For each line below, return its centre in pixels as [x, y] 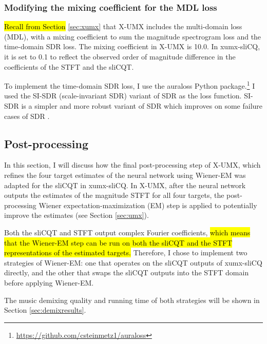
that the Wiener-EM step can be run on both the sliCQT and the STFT [118, 242]
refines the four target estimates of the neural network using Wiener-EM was [125, 175]
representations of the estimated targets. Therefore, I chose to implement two [126, 252]
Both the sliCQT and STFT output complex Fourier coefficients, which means [127, 232]
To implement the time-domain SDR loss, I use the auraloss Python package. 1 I [130, 85]
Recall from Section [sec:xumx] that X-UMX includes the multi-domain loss [123, 26]
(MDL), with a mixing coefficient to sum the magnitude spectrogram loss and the [133, 36]
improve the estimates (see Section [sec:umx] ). [77, 215]
